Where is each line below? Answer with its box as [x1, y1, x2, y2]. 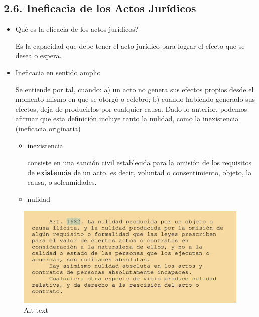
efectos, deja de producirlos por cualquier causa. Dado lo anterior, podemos [15, 103, 247, 114]
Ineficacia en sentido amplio [15, 67, 101, 77]
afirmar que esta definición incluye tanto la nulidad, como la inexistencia [15, 113, 239, 124]
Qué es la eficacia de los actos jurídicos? [15, 24, 139, 34]
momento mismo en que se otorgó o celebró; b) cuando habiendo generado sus [15, 94, 255, 104]
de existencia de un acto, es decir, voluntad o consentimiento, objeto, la [27, 167, 252, 177]
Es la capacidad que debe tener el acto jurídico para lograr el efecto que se [15, 40, 245, 51]
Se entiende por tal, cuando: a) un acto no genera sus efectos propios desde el [15, 84, 254, 94]
